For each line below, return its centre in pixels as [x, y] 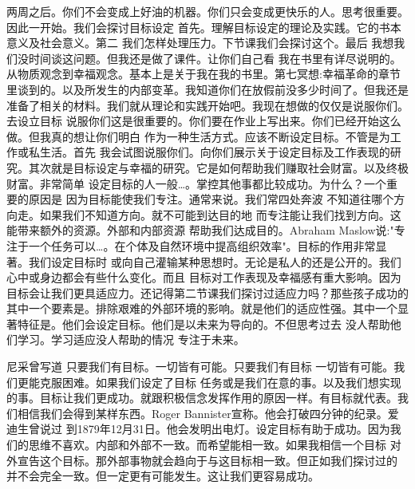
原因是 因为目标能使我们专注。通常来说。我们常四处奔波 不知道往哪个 [211, 199]
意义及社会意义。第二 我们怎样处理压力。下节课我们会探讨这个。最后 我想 [200, 43]
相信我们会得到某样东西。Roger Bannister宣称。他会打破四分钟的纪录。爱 [208, 413]
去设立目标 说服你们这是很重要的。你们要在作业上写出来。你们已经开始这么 [204, 121]
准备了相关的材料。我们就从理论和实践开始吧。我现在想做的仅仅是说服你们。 [207, 105]
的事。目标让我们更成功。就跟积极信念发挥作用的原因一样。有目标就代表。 [202, 398]
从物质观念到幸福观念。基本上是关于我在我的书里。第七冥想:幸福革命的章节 [204, 74]
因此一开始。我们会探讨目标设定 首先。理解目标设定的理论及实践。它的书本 [204, 27]
